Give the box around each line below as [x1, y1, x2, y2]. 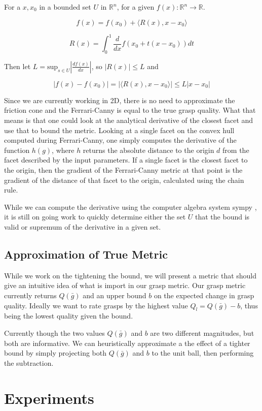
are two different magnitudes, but [150, 327, 254, 338]
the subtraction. [4, 357, 54, 368]
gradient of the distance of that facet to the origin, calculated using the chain [4, 174, 244, 185]
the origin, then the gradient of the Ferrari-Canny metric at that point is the [4, 165, 243, 175]
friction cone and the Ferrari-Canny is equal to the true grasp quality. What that [4, 105, 256, 115]
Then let [4, 60, 31, 71]
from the [222, 144, 249, 155]
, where [52, 144, 74, 155]
